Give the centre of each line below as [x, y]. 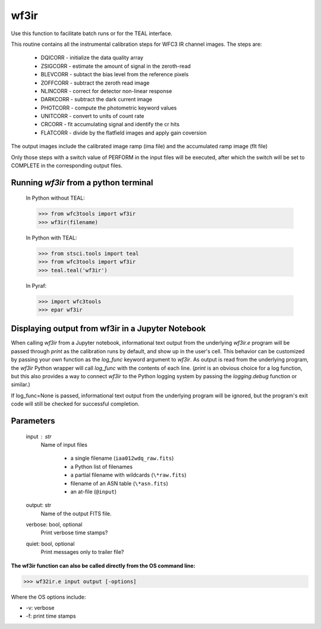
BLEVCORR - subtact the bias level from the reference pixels [115, 74]
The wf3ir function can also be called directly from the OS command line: [103, 565]
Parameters [33, 421]
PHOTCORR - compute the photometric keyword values [109, 108]
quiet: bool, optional [50, 544]
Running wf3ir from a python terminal [82, 183]
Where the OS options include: [48, 597]
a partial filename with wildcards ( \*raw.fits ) [128, 475]
